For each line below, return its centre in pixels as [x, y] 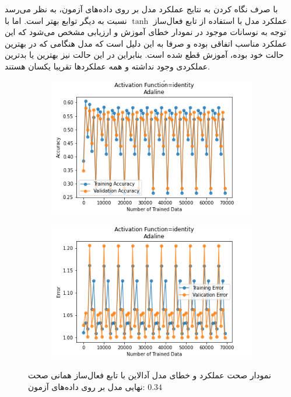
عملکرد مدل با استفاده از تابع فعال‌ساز [220, 20]
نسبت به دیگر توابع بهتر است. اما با [66, 20]
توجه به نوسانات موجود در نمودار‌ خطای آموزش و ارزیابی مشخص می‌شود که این [145, 32]
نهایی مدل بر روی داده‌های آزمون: [87, 386]
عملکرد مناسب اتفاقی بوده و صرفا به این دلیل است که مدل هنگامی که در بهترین [146, 43]
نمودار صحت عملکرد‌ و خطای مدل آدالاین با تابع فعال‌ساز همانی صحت [150, 375]
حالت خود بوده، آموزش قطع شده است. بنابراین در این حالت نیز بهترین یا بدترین [144, 55]
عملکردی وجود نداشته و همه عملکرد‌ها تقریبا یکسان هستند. [107, 66]
